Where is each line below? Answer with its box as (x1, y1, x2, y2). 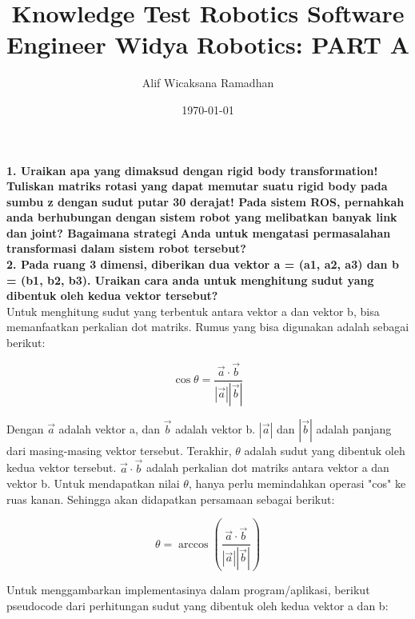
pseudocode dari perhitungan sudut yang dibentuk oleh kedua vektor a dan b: (6, 597, 389, 613)
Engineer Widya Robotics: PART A (6, 28, 409, 61)
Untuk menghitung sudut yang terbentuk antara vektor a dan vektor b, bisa (6, 302, 380, 319)
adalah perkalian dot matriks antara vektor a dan (146, 459, 389, 476)
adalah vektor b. (175, 420, 256, 437)
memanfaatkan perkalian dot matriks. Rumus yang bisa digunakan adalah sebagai (6, 318, 409, 335)
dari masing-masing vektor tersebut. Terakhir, (6, 441, 232, 458)
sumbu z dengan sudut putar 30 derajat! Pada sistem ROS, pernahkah (6, 193, 405, 210)
